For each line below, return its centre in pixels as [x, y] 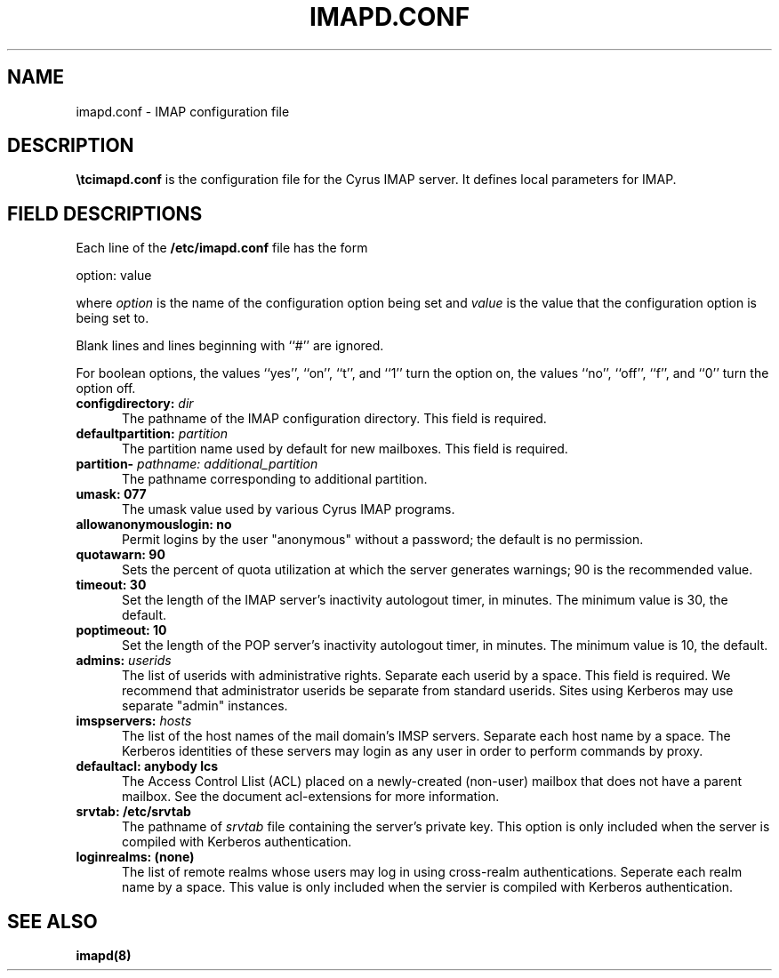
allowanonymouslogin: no [154, 525]
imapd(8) [104, 956]
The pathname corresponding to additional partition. [275, 479]
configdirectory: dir [135, 404]
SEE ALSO [52, 921]
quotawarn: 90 [120, 555]
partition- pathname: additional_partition [197, 464]
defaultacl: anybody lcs [147, 766]
